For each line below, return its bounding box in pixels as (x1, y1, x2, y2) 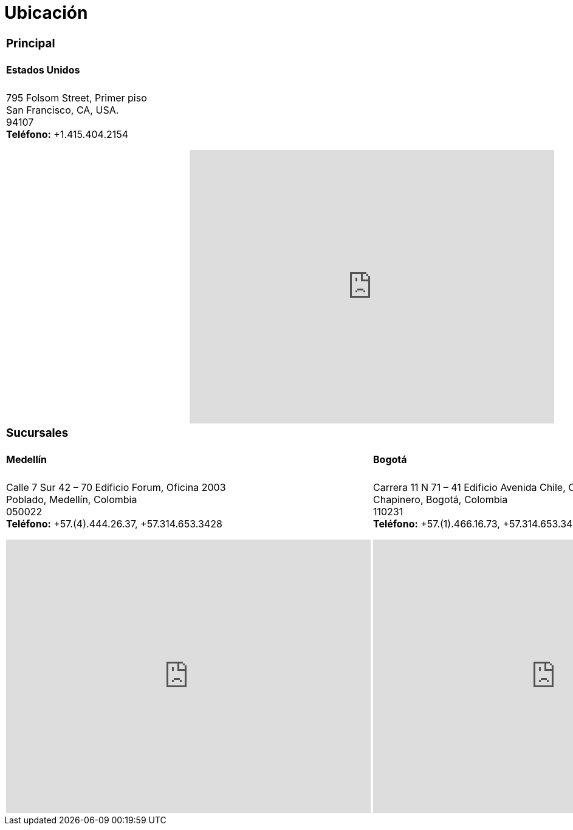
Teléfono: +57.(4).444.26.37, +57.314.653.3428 (6, 517, 222, 530)
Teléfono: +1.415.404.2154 (6, 128, 129, 140)
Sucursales (6, 425, 69, 440)
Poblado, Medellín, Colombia (6, 493, 137, 506)
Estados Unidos (6, 64, 80, 77)
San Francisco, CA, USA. (6, 103, 119, 116)
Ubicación (4, 2, 88, 23)
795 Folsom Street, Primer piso (6, 91, 147, 104)
